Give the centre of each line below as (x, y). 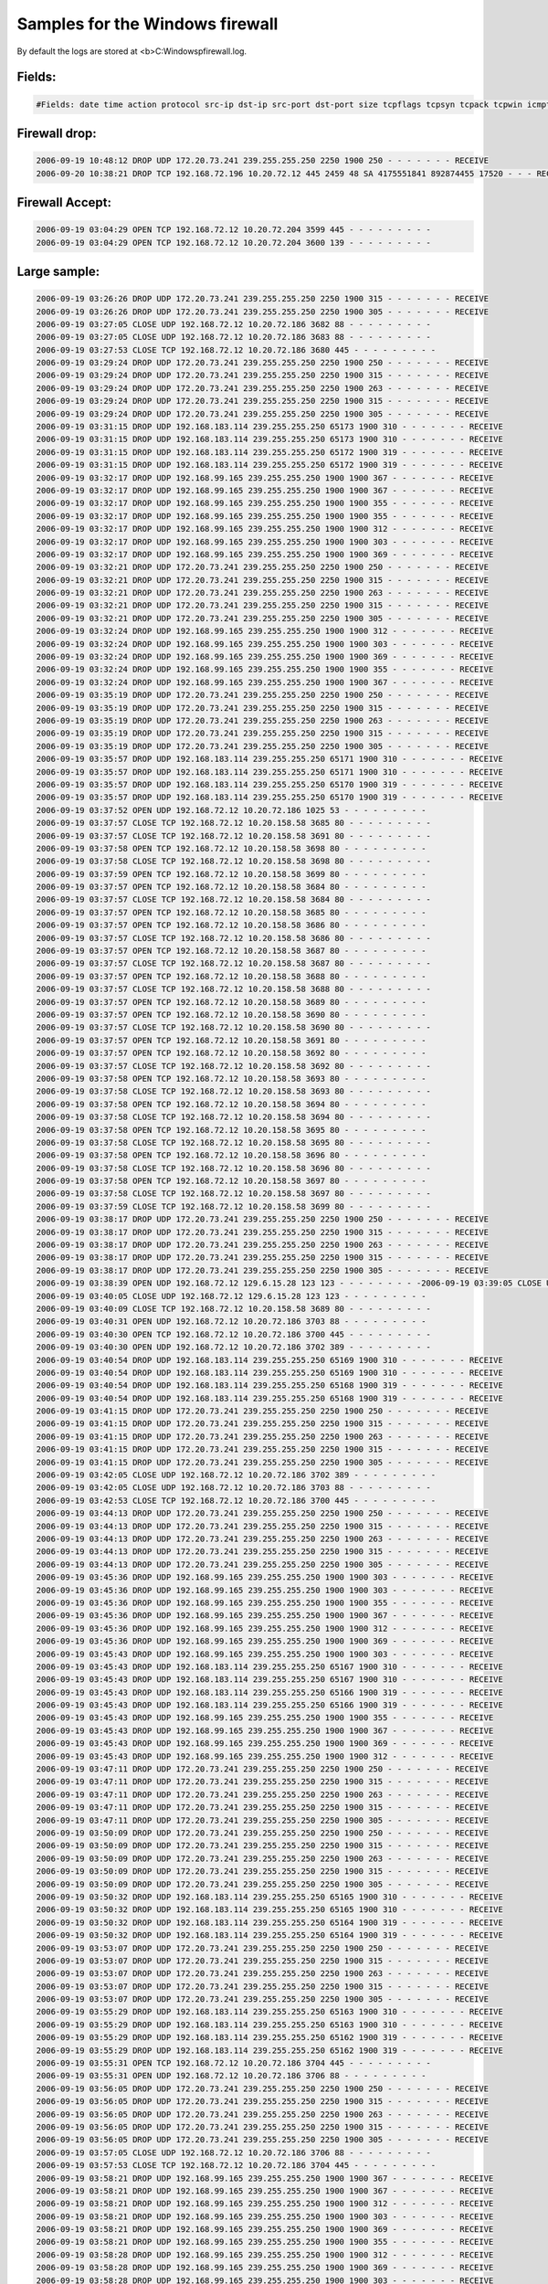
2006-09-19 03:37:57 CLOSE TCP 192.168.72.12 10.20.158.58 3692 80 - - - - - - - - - (233, 1066)
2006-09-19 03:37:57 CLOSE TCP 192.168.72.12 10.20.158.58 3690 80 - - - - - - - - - (233, 1027)
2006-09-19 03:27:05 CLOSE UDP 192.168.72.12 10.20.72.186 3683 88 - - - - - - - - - (233, 337)
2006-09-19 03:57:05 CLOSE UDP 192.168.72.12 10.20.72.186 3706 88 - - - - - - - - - (233, 2152)
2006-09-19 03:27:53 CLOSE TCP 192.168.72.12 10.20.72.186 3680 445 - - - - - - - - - (236, 350)
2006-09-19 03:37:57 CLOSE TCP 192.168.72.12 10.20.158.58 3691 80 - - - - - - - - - (233, 835)
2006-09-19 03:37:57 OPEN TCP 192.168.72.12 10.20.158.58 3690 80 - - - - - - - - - (231, 1015)
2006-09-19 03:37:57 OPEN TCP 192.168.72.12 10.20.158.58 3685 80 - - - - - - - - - (231, 912)
